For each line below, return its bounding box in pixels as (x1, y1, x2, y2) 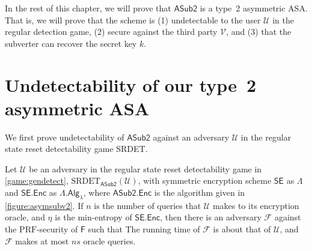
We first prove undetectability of (5, 130, 124, 143)
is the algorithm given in (154, 186, 245, 199)
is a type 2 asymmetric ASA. (200, 2, 308, 14)
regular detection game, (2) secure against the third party (5, 25, 218, 38)
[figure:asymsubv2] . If (5, 199, 84, 211)
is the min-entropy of (55, 211, 132, 223)
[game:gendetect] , (5, 174, 69, 187)
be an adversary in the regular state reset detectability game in (29, 162, 262, 175)
